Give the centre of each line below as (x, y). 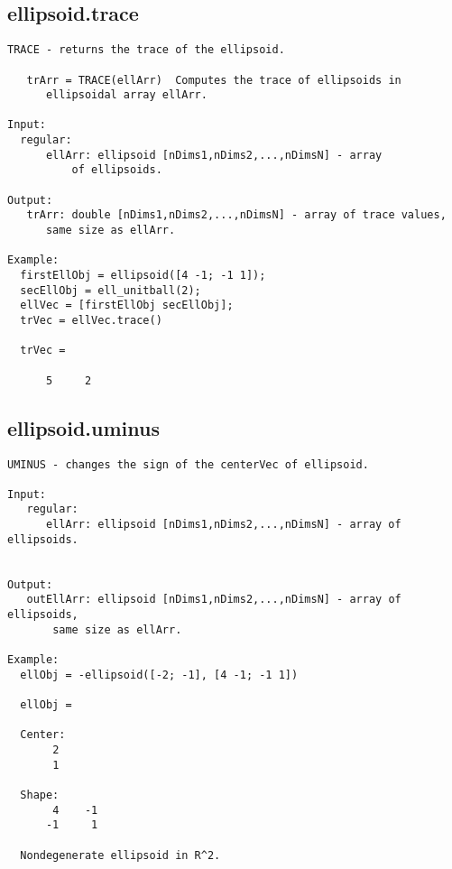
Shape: (40, 795)
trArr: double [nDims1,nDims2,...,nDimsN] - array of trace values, (236, 215)
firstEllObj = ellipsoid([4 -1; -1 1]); (143, 276)
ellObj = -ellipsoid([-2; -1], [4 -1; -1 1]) (159, 675)
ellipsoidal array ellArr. (126, 95)
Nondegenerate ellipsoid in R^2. (120, 855)
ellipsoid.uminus (83, 427)
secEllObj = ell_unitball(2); (111, 290)
